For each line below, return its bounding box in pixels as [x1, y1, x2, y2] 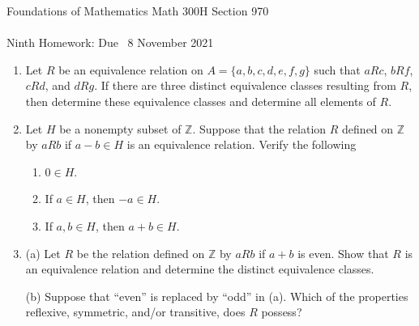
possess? [261, 303, 302, 320]
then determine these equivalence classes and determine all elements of [25, 92, 376, 109]
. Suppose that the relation [192, 120, 327, 137]
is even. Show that [297, 244, 389, 261]
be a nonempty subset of [59, 120, 182, 137]
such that [314, 61, 361, 78]
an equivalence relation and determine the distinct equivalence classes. [25, 260, 374, 277]
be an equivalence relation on [58, 61, 203, 78]
